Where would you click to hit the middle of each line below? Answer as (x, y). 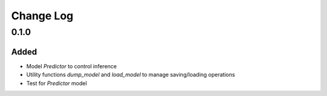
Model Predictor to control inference (72, 66)
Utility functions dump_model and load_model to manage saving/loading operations (131, 75)
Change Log (42, 16)
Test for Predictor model (57, 83)
